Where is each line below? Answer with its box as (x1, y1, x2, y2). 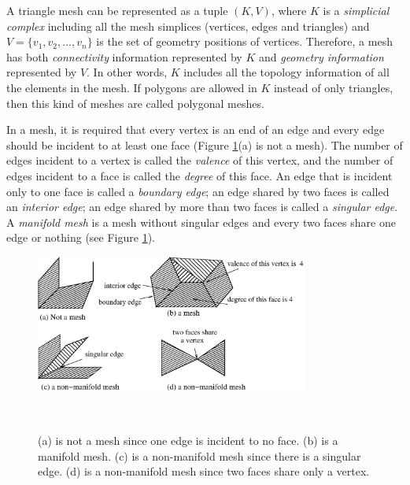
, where (271, 2, 307, 18)
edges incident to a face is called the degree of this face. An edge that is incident (6, 167, 393, 183)
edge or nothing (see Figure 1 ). (6, 229, 155, 246)
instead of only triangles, (273, 79, 393, 95)
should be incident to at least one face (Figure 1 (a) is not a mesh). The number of (6, 136, 403, 153)
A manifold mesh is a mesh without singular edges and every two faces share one (6, 213, 396, 230)
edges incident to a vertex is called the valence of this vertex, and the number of (6, 152, 393, 168)
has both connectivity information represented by (6, 48, 242, 65)
